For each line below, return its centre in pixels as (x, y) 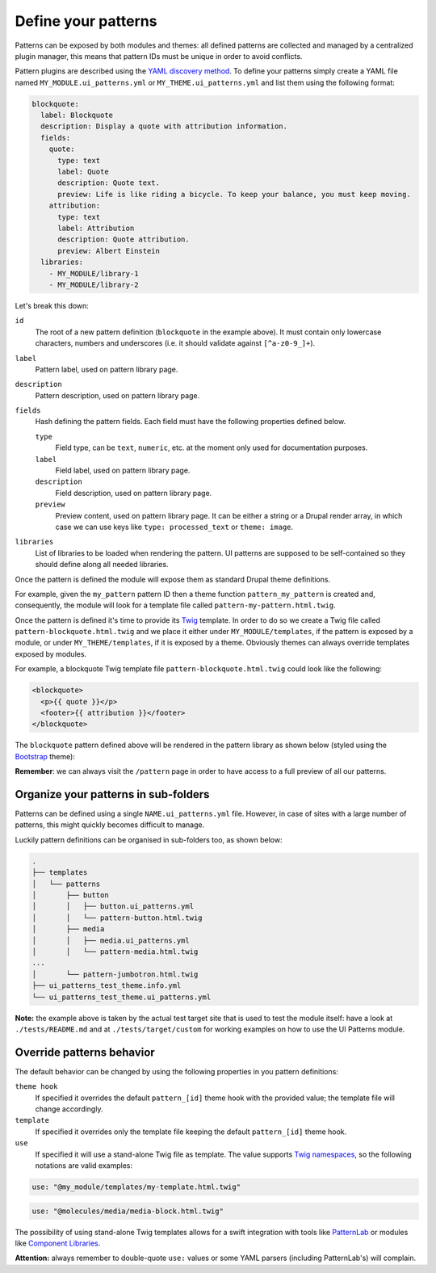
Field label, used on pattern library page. (123, 471)
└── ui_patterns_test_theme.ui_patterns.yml (122, 997)
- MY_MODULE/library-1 (94, 273)
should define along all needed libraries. (102, 565)
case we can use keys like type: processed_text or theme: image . (174, 527)
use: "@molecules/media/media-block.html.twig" (128, 1211)
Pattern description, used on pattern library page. (117, 395)
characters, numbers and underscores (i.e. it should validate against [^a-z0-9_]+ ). (175, 343)
